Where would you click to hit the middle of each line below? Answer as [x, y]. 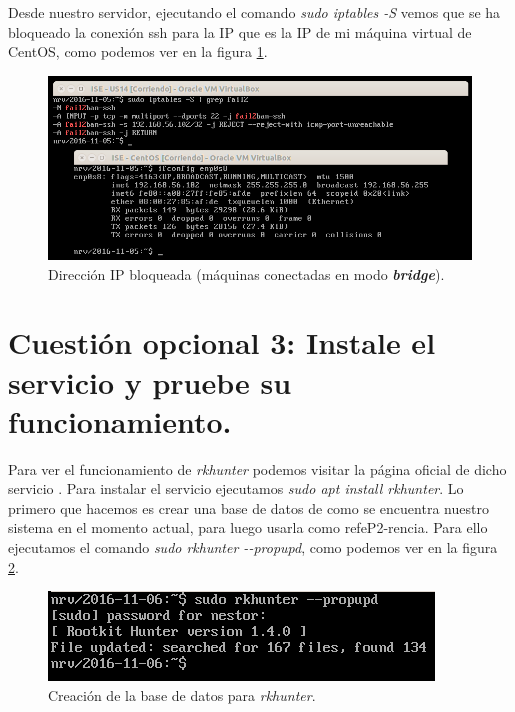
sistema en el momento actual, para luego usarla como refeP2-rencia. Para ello [248, 527]
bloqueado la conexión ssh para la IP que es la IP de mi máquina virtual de [240, 31]
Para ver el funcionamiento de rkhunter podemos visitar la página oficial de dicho [257, 468]
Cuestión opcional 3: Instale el [222, 342]
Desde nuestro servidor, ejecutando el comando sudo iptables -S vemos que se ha [254, 12]
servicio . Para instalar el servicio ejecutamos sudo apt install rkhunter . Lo [236, 488]
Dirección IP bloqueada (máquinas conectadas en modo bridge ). [246, 273]
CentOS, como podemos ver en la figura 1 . [138, 51]
